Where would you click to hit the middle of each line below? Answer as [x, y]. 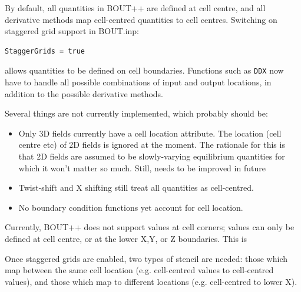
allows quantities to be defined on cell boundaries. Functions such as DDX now [144, 70]
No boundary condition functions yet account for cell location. [131, 207]
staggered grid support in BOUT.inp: [72, 31]
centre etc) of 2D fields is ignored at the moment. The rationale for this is [152, 145]
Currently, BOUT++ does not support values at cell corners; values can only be [150, 227]
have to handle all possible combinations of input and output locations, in [138, 82]
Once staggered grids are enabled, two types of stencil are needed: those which [146, 258]
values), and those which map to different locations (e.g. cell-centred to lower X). [151, 281]
